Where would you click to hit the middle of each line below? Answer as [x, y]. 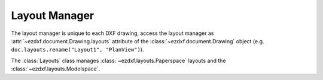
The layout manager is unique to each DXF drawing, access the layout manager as [112, 33]
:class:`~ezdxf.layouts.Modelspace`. [56, 69]
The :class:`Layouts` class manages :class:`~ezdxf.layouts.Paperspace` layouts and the [119, 60]
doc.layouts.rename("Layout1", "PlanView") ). [77, 50]
